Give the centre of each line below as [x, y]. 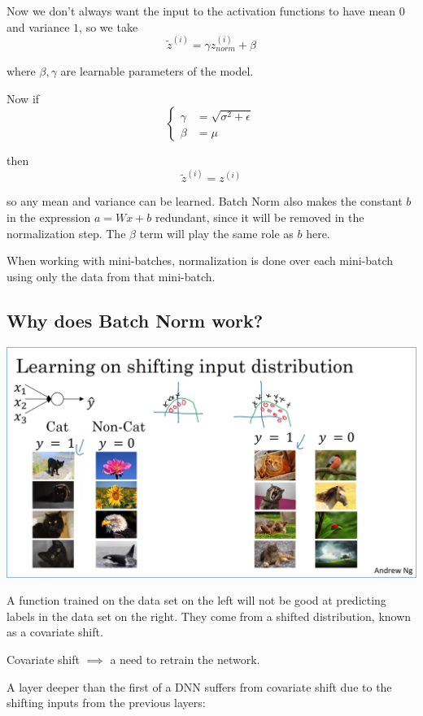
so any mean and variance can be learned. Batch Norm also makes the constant [205, 201]
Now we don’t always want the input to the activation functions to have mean [201, 11]
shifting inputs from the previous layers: [106, 703]
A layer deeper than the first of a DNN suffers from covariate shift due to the [199, 686]
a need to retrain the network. [185, 659]
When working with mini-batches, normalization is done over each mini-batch [200, 260]
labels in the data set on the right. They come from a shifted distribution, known [209, 616]
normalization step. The [66, 233]
